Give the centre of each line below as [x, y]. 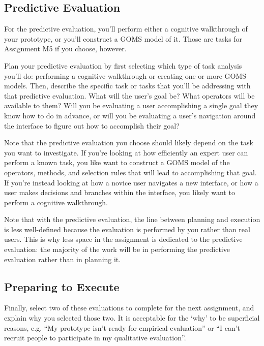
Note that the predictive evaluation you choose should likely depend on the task [129, 143]
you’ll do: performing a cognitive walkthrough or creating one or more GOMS [125, 75]
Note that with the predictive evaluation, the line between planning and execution [132, 219]
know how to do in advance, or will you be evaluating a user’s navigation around [130, 115]
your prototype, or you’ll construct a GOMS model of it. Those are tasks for [123, 38]
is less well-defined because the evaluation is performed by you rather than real [127, 229]
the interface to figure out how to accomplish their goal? [92, 125]
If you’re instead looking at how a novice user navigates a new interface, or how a [131, 182]
